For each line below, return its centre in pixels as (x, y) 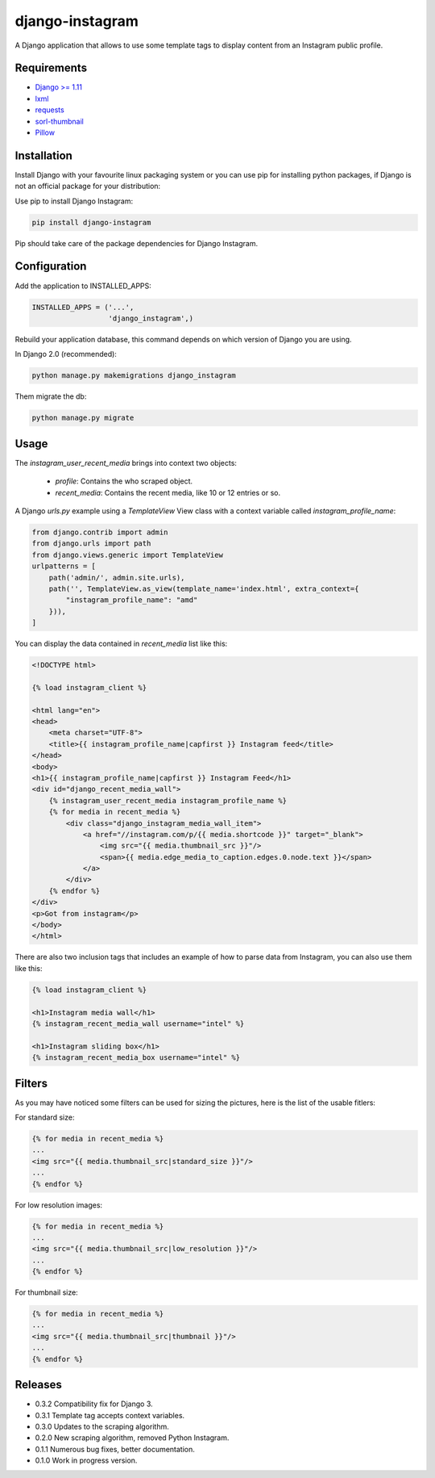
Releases (38, 1385)
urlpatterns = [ (64, 566)
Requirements (51, 68)
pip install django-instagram (91, 222)
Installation (43, 155)
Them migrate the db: (51, 396)
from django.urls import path (91, 544)
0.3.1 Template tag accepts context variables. (110, 1415)
